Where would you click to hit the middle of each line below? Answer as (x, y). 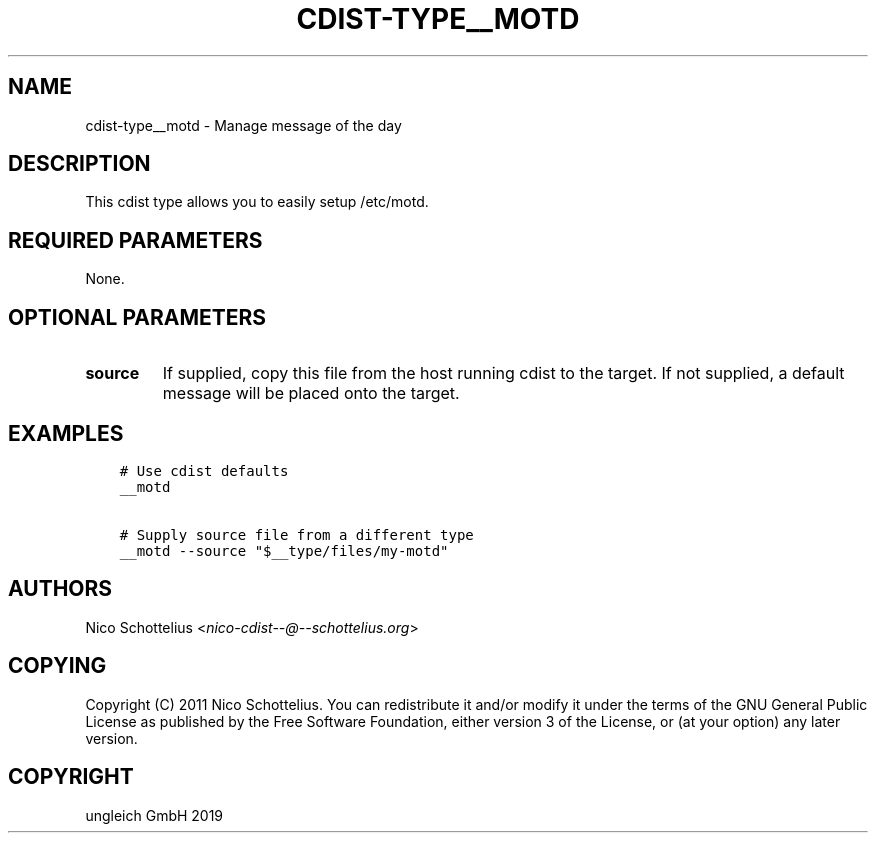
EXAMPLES (66, 433)
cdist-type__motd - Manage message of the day (243, 125)
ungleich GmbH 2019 (154, 815)
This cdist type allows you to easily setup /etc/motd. (257, 202)
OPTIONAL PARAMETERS (137, 317)
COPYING (57, 666)
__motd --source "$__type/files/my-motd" (284, 550)
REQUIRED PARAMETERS (135, 240)
